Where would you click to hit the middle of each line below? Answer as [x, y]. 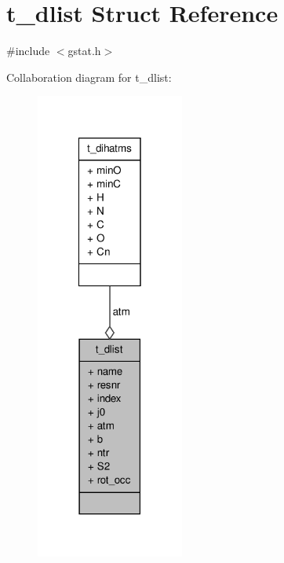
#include [28, 51]
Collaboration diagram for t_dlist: [89, 77]
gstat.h [84, 51]
